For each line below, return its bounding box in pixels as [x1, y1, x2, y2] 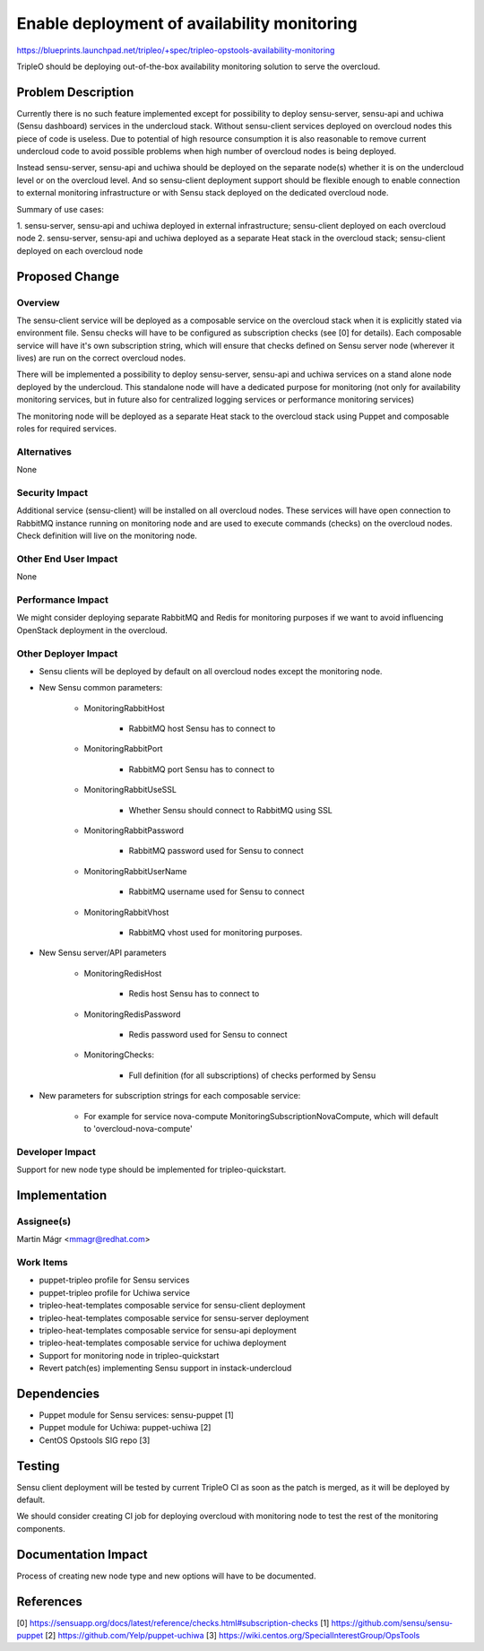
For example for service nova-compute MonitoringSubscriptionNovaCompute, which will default [83, 1110, 439, 1121]
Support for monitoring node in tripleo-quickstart [39, 1350, 220, 1360]
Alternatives [16, 445, 72, 457]
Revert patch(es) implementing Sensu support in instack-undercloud [39, 1363, 292, 1374]
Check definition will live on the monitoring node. [16, 530, 197, 542]
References [16, 1594, 82, 1609]
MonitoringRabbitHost [83, 702, 165, 713]
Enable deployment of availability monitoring [16, 13, 358, 33]
